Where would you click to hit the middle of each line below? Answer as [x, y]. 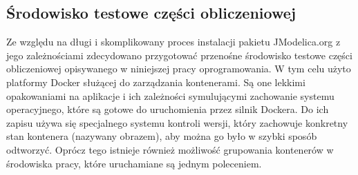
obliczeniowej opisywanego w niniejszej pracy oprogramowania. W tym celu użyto [179, 69]
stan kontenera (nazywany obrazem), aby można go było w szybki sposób [162, 136]
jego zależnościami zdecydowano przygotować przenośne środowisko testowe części [179, 55]
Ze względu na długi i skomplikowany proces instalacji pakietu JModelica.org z [173, 42]
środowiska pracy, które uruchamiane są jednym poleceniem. [134, 163]
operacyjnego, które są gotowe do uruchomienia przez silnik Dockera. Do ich [168, 109]
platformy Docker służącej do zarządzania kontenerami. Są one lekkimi [156, 82]
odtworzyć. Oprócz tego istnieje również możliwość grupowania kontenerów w [170, 149]
